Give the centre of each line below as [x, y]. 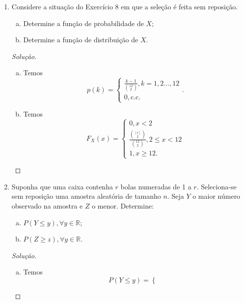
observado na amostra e [47, 205]
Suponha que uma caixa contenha [62, 186]
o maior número [217, 196]
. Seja [176, 196]
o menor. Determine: [123, 205]
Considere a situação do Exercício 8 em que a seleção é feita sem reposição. [125, 6]
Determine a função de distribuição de [81, 40]
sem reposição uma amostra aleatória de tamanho [86, 196]
